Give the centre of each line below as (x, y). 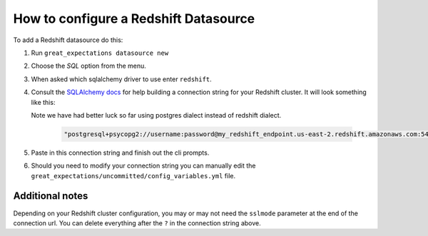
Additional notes (51, 196)
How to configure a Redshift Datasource (134, 19)
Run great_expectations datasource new (100, 53)
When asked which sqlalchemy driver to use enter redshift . (121, 79)
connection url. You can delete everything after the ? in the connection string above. (137, 223)
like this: (43, 102)
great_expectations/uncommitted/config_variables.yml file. (133, 175)
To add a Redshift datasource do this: (68, 40)
